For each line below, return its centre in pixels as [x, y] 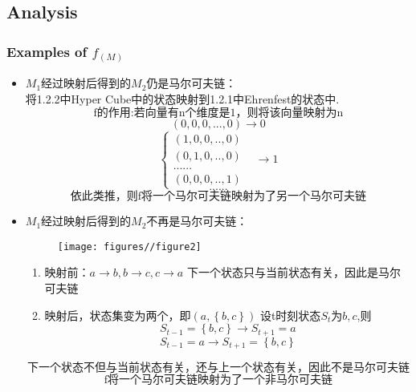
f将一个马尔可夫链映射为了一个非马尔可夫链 [218, 380]
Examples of [47, 51]
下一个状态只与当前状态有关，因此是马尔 [294, 272]
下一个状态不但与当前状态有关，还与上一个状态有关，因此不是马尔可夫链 [218, 368]
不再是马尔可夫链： [197, 221]
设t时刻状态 [290, 315]
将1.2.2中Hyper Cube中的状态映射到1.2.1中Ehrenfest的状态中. [182, 98]
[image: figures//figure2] [129, 247]
